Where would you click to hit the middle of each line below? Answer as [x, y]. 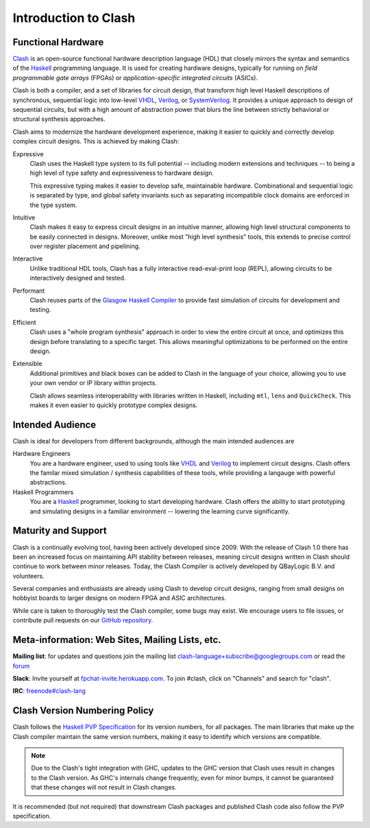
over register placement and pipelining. [85, 246]
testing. [40, 310]
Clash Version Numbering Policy [83, 710]
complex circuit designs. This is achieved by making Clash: [96, 141]
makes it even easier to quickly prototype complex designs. [114, 405]
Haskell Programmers [43, 492]
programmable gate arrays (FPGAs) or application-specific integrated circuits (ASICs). [135, 77]
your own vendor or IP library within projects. [94, 383]
